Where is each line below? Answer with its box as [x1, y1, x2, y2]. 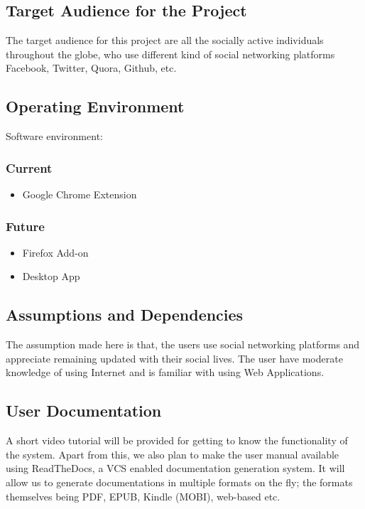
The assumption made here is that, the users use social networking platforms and [6, 337, 360, 352]
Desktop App [22, 269, 80, 284]
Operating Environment [6, 95, 185, 117]
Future [6, 217, 45, 235]
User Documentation [6, 400, 162, 422]
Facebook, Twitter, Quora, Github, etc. [6, 60, 177, 75]
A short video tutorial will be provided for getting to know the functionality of [6, 433, 348, 448]
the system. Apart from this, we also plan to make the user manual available [6, 446, 339, 461]
